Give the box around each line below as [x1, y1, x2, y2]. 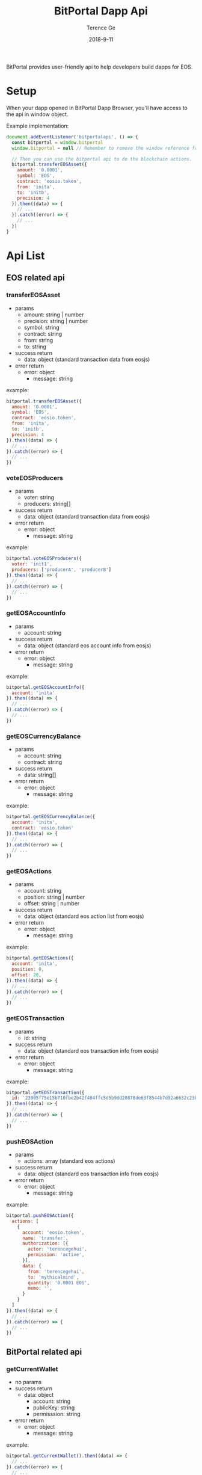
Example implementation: [6, 122, 69, 129]
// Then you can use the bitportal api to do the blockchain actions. [11, 156, 192, 162]
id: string [23, 1034, 46, 1041]
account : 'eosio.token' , [22, 1229, 85, 1236]
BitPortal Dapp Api [54, 4, 148, 18]
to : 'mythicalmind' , [28, 1274, 79, 1280]
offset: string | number [23, 900, 80, 907]
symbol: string [23, 324, 60, 331]
